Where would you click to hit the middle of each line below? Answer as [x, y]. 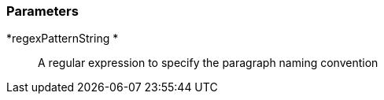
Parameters [42, 11]
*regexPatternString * [63, 39]
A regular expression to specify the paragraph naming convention [208, 63]
